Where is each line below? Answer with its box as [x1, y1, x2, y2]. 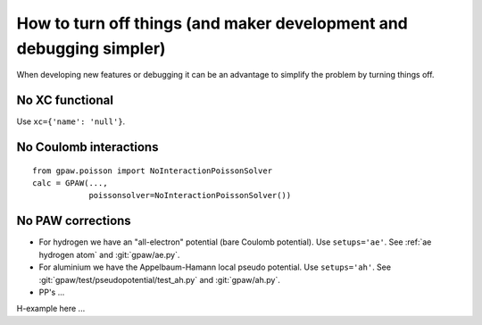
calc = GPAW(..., [32, 179, 108, 188]
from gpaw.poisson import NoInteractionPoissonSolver [32, 165, 272, 176]
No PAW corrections [16, 213, 131, 229]
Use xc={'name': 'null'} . [16, 116, 126, 127]
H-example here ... [16, 304, 86, 314]
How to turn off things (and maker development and [16, 13, 408, 33]
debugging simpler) [16, 38, 166, 58]
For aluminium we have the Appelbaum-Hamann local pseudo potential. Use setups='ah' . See [38, 262, 392, 272]
